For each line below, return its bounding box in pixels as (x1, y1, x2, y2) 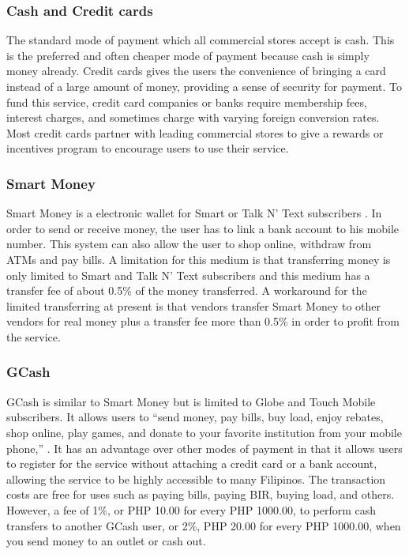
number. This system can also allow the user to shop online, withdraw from (6, 236, 372, 252)
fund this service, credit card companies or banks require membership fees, (6, 93, 367, 110)
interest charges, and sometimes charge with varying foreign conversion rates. (6, 109, 380, 126)
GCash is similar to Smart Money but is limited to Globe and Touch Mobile (6, 393, 376, 409)
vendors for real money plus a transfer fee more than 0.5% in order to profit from (6, 313, 400, 330)
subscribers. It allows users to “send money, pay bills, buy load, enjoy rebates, (6, 409, 384, 425)
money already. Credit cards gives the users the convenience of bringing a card (6, 62, 386, 79)
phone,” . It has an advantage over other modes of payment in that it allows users (6, 439, 403, 456)
